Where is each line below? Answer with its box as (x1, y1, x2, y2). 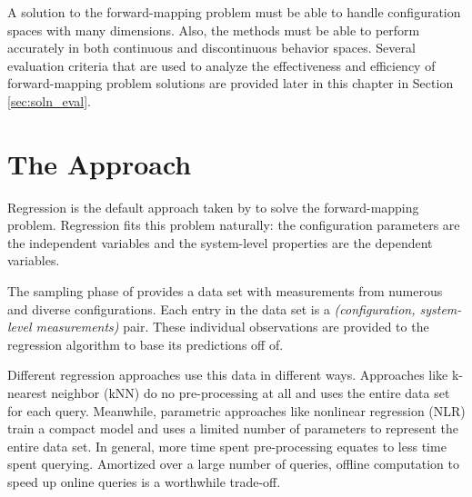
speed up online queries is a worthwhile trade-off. (7, 472, 281, 491)
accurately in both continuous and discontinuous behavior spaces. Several (7, 38, 416, 57)
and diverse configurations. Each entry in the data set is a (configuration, (7, 299, 416, 318)
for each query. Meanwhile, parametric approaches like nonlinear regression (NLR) (7, 401, 466, 420)
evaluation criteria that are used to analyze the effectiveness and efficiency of (7, 55, 436, 75)
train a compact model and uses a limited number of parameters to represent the (7, 419, 458, 438)
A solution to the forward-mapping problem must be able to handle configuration (7, 3, 461, 21)
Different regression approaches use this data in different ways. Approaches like (7, 365, 448, 384)
